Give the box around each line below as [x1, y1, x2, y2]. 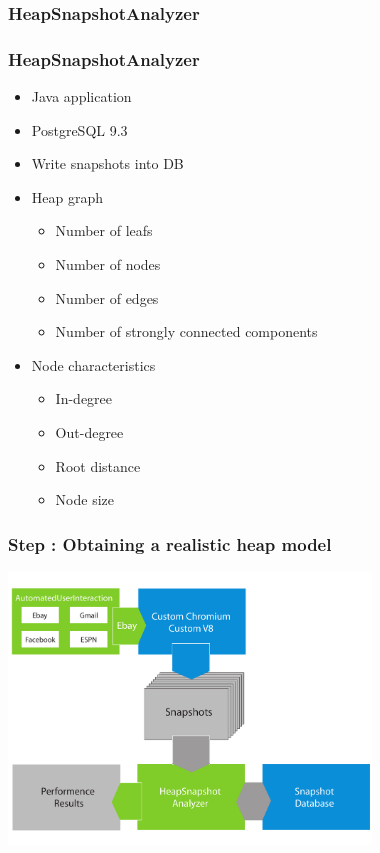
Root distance [55, 455, 141, 476]
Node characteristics [31, 354, 156, 375]
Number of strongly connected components [55, 321, 318, 342]
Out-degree [55, 422, 124, 442]
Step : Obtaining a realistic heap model [8, 531, 332, 556]
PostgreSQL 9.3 [31, 119, 128, 140]
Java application [31, 86, 132, 107]
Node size [55, 489, 114, 510]
